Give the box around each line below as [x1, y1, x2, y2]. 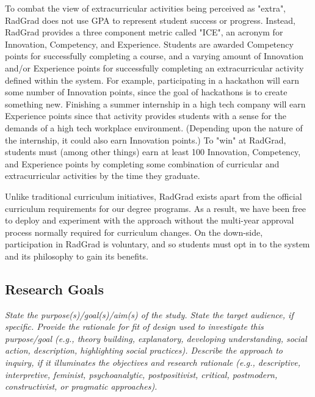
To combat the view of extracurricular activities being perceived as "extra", [5, 2, 286, 14]
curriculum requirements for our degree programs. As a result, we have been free [5, 202, 306, 214]
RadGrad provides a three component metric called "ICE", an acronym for [5, 26, 283, 38]
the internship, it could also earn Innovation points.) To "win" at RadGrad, [5, 133, 286, 146]
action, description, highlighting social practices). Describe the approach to [5, 344, 283, 357]
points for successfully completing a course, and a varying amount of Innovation [5, 49, 303, 62]
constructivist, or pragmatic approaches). [5, 380, 157, 393]
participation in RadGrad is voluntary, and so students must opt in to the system [5, 238, 310, 250]
